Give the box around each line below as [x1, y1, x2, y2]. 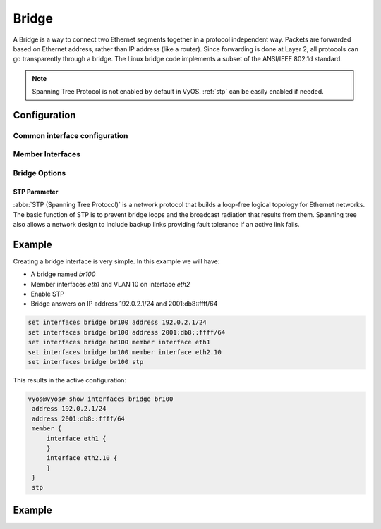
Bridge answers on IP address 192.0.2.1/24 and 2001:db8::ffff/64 [30, 299, 218, 308]
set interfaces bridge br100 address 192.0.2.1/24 [28, 318, 207, 327]
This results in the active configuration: [13, 375, 127, 384]
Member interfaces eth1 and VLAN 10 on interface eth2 [30, 280, 190, 288]
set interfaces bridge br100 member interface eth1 [28, 338, 211, 347]
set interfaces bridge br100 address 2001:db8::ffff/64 [28, 328, 226, 336]
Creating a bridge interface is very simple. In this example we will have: [13, 257, 220, 266]
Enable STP [30, 290, 65, 299]
